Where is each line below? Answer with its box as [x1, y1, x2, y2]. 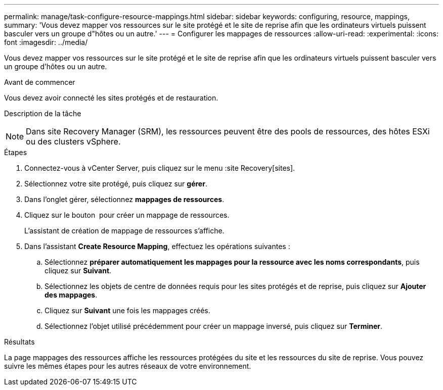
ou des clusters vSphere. [26, 136, 121, 147]
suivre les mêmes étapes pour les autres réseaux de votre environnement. [4, 362, 251, 370]
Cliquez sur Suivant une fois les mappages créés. [45, 306, 210, 315]
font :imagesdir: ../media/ [4, 38, 88, 46]
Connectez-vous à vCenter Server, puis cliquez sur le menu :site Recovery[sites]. [24, 164, 295, 172]
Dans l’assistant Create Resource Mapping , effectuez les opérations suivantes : [24, 242, 290, 251]
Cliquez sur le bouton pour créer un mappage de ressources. [24, 211, 230, 219]
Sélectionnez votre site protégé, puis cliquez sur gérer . [24, 179, 207, 188]
